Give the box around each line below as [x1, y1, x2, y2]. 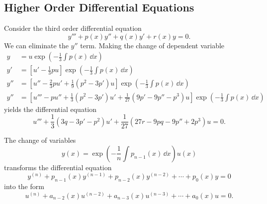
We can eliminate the [4, 40, 69, 50]
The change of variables [4, 135, 76, 145]
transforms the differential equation [4, 162, 112, 172]
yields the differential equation [4, 103, 97, 114]
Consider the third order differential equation [4, 23, 142, 33]
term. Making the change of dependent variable [80, 40, 225, 50]
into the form [4, 181, 44, 192]
